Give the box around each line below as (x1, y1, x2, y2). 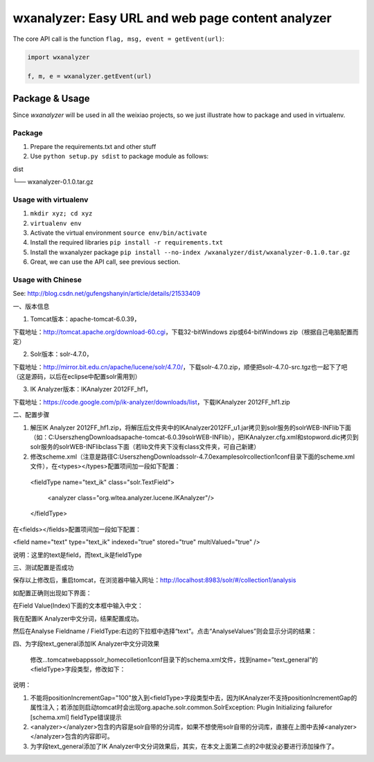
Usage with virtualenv (12, 195, 89, 204)
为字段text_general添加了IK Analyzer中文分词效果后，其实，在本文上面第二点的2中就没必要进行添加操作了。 (30, 742, 339, 750)
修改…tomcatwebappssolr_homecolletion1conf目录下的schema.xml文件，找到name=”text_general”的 (30, 655, 319, 664)
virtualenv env (30, 219, 82, 227)
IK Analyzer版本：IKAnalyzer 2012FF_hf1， (30, 385, 152, 393)
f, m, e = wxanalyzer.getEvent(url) (27, 73, 152, 80)
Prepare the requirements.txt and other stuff (30, 142, 157, 150)
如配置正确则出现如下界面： (12, 589, 92, 597)
